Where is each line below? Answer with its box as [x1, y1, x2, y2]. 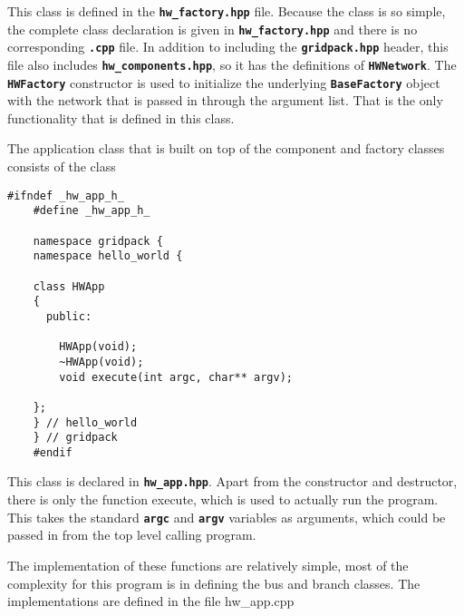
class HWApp [33, 279, 105, 293]
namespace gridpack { [33, 234, 163, 248]
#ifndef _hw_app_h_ [7, 189, 124, 202]
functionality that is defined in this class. [7, 108, 235, 127]
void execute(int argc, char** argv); [59, 370, 293, 384]
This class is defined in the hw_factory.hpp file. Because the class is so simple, [7, 2, 446, 20]
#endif [33, 445, 72, 459]
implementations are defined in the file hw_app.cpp [7, 592, 295, 611]
